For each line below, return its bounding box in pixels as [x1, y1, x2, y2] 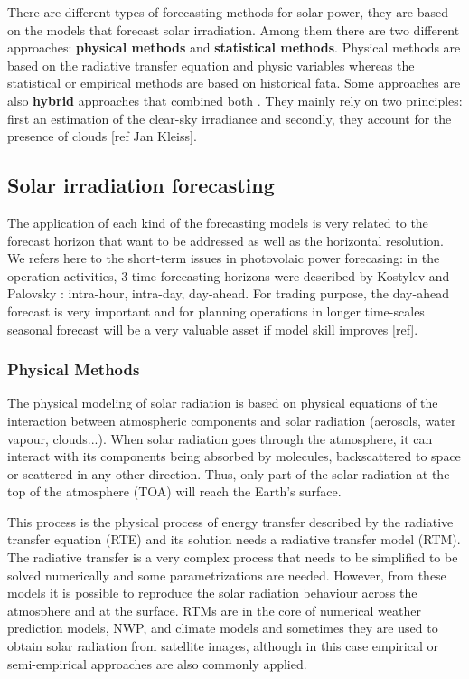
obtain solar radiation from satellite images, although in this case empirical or [7, 637, 438, 655]
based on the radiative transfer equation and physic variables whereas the [7, 55, 415, 74]
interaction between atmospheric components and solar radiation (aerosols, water [7, 410, 456, 429]
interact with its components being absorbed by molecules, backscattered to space [7, 447, 461, 466]
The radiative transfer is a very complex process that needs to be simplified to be [7, 548, 458, 567]
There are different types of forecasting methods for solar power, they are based [7, 3, 448, 21]
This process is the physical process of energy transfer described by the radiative [7, 512, 454, 531]
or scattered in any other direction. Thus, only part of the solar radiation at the [7, 464, 450, 483]
